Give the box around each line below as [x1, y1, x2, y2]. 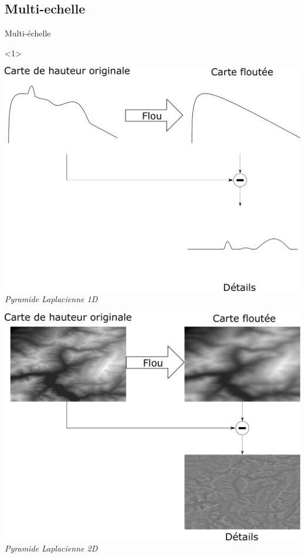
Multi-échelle [5, 27, 51, 39]
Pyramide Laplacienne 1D [5, 293, 98, 305]
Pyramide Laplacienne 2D [5, 542, 98, 554]
